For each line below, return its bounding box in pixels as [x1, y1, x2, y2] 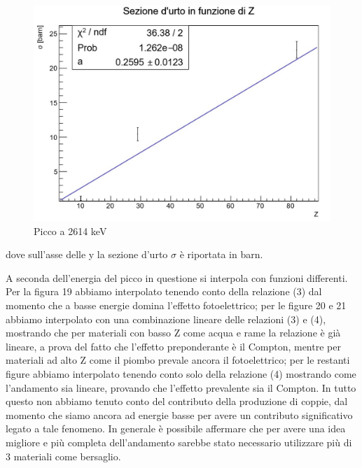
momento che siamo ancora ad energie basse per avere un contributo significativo [6, 407, 353, 422]
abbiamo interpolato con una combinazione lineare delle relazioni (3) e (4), [6, 311, 326, 326]
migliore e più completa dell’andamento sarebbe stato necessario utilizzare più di [6, 434, 352, 449]
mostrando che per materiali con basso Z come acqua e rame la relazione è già [6, 325, 341, 340]
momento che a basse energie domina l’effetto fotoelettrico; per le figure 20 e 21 [6, 298, 347, 313]
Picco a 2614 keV [34, 223, 107, 238]
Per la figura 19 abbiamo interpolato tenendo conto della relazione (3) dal [6, 284, 322, 299]
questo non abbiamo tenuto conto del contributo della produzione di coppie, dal [6, 394, 348, 409]
